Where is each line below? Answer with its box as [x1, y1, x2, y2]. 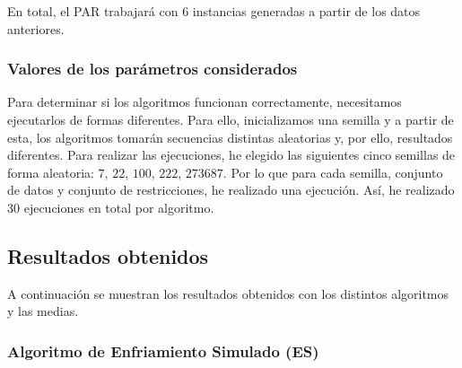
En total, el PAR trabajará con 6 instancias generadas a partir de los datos [7, 2, 421, 20]
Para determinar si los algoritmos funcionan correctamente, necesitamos [7, 92, 402, 111]
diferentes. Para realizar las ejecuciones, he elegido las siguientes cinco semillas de [7, 145, 456, 164]
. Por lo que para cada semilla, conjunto [222, 162, 443, 181]
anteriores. [7, 19, 65, 38]
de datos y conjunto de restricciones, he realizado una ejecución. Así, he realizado [7, 180, 455, 199]
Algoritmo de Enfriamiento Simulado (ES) [7, 339, 319, 362]
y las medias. [7, 302, 79, 320]
